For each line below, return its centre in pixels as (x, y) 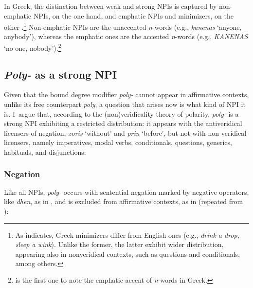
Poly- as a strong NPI (60, 74)
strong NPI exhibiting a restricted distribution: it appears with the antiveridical (123, 123)
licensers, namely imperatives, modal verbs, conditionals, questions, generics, (118, 142)
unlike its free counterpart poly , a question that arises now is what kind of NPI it (125, 104)
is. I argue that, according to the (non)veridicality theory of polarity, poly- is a (121, 113)
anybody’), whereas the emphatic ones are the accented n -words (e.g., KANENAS (126, 36)
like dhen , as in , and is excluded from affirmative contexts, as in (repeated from (124, 201)
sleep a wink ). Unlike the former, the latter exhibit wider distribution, (119, 244)
